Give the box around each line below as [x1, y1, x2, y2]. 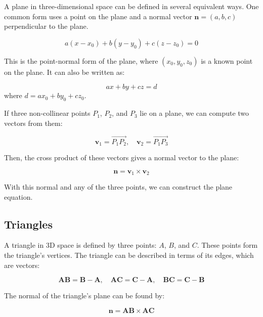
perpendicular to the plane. [4, 21, 89, 31]
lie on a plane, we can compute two [140, 108, 249, 118]
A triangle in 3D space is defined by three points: [4, 240, 157, 250]
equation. [4, 191, 33, 202]
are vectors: [4, 259, 40, 270]
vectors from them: [4, 117, 63, 128]
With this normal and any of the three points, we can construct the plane [4, 182, 233, 192]
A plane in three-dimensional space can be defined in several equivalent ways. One [4, 1, 259, 11]
